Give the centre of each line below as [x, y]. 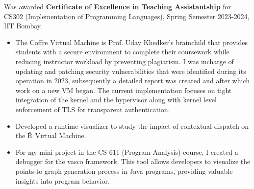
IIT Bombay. [23, 26]
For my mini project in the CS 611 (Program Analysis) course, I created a [127, 152]
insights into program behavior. [63, 180]
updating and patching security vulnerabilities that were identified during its [131, 71]
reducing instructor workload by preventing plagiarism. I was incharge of [125, 61]
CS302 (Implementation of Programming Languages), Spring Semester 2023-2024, [127, 16]
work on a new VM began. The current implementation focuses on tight [124, 90]
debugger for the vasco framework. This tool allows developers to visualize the [133, 161]
